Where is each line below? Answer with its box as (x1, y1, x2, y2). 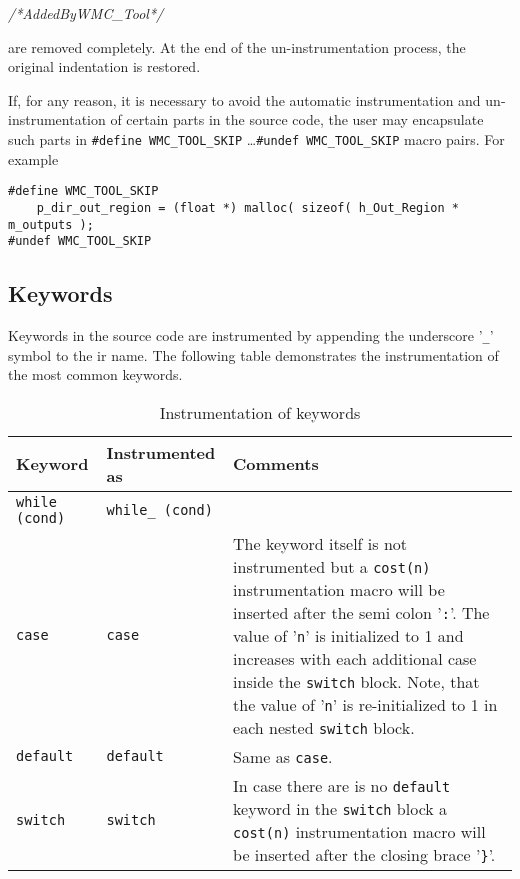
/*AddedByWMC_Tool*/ (8, 3, 164, 23)
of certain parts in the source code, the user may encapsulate (110, 109, 484, 130)
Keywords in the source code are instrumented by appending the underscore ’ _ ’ (8, 325, 494, 346)
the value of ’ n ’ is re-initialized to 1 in (233, 692, 498, 716)
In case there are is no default (233, 773, 451, 797)
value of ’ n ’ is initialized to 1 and (233, 623, 464, 647)
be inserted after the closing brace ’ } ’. (233, 842, 496, 866)
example (8, 148, 59, 169)
